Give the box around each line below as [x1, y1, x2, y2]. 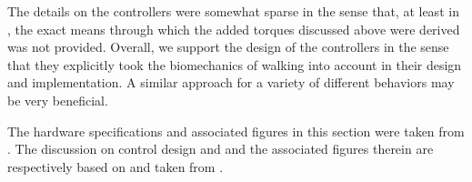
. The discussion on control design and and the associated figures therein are [7, 139, 434, 158]
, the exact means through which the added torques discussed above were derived [7, 19, 460, 38]
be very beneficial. [7, 90, 108, 109]
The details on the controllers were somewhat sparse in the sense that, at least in [7, 2, 459, 20]
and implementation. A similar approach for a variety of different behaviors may [7, 73, 455, 92]
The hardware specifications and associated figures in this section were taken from [7, 121, 465, 140]
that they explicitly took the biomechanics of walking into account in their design [7, 55, 462, 74]
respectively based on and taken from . [7, 157, 224, 176]
